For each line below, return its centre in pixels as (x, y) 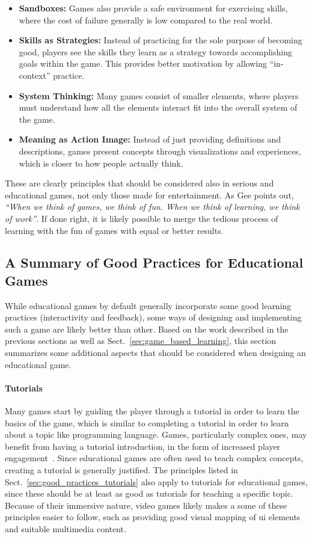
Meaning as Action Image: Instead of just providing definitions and (150, 139)
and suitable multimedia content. (66, 528)
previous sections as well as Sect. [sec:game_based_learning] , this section (141, 341)
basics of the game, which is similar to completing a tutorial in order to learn (147, 422)
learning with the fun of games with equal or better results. (114, 230)
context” (35, 75)
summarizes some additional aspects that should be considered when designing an (155, 353)
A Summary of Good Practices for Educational (154, 262)
